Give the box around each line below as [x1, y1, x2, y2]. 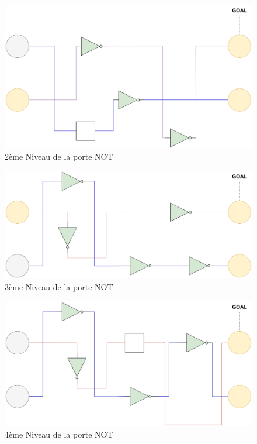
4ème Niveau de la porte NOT [5, 428, 113, 440]
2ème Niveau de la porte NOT [5, 150, 113, 163]
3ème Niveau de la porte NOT [5, 280, 113, 292]
